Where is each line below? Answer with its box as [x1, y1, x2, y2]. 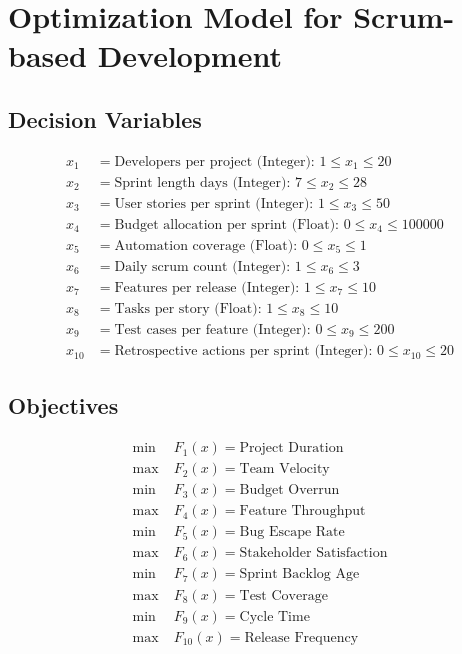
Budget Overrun [239, 483, 340, 498]
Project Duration [239, 441, 344, 456]
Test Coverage [239, 588, 328, 603]
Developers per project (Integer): [114, 154, 315, 169]
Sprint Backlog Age [239, 567, 360, 582]
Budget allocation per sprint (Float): [114, 217, 339, 232]
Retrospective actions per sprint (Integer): [114, 344, 373, 359]
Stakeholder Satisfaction [239, 546, 388, 561]
